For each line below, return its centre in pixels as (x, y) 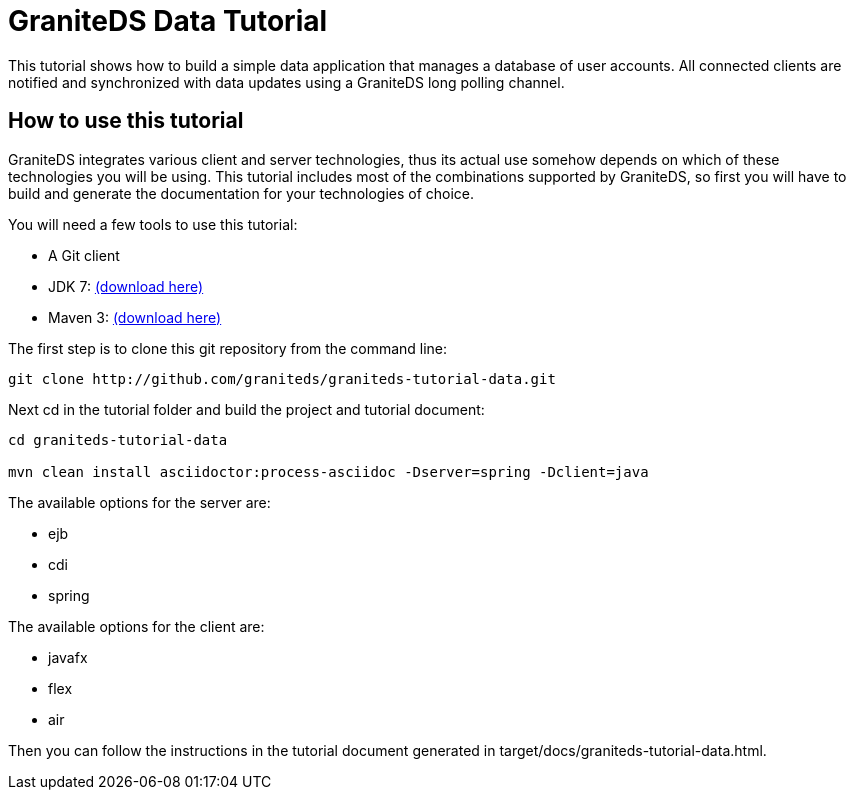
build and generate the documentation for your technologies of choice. (241, 193)
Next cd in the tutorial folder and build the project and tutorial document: (246, 409)
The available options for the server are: (139, 502)
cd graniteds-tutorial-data (118, 439)
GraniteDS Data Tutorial (168, 21)
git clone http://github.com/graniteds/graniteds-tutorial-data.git (282, 378)
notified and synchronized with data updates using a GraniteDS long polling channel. (286, 82)
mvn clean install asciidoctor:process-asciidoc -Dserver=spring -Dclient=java (328, 471)
